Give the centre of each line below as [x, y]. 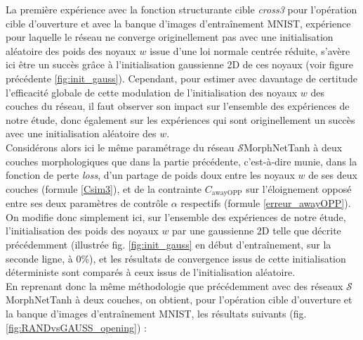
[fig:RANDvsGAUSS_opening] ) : [76, 327]
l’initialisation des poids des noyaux [82, 231]
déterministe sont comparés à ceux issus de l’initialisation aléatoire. [151, 272]
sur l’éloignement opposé [299, 188]
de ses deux [333, 175]
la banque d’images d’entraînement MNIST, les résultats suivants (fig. [156, 313]
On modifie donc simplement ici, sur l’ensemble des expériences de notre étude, [176, 216]
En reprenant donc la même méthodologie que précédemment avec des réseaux [174, 285]
